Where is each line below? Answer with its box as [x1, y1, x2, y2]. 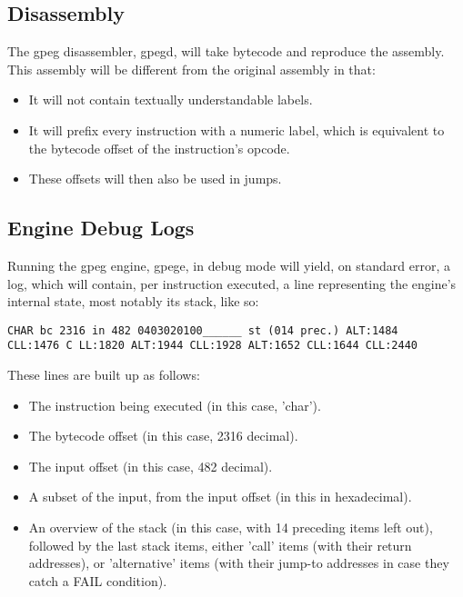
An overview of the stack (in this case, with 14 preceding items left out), [28, 518, 433, 537]
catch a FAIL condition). [28, 571, 167, 590]
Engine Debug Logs [7, 214, 195, 242]
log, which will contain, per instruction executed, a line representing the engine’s [7, 274, 457, 293]
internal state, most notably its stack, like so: [7, 292, 259, 311]
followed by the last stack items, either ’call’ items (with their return [28, 535, 412, 554]
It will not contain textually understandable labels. [28, 90, 313, 109]
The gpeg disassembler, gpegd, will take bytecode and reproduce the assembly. [7, 42, 445, 61]
